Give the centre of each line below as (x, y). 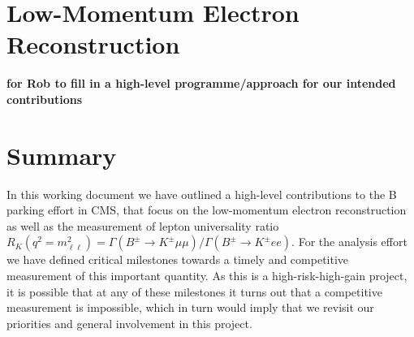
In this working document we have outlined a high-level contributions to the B (202, 194)
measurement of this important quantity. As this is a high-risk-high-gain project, (207, 275)
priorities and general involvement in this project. (129, 323)
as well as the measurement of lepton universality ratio (143, 225)
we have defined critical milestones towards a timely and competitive (178, 259)
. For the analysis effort (349, 242)
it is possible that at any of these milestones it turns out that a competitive (194, 291)
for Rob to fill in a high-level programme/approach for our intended (201, 83)
